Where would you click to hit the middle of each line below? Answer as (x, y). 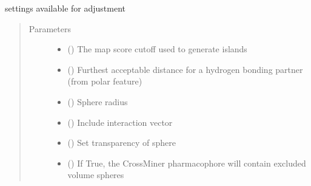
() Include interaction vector (120, 122)
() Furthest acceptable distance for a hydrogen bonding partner (185, 69)
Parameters (50, 28)
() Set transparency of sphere (122, 143)
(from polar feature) (105, 81)
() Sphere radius (98, 101)
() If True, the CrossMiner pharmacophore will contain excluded (187, 163)
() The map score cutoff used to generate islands (157, 49)
